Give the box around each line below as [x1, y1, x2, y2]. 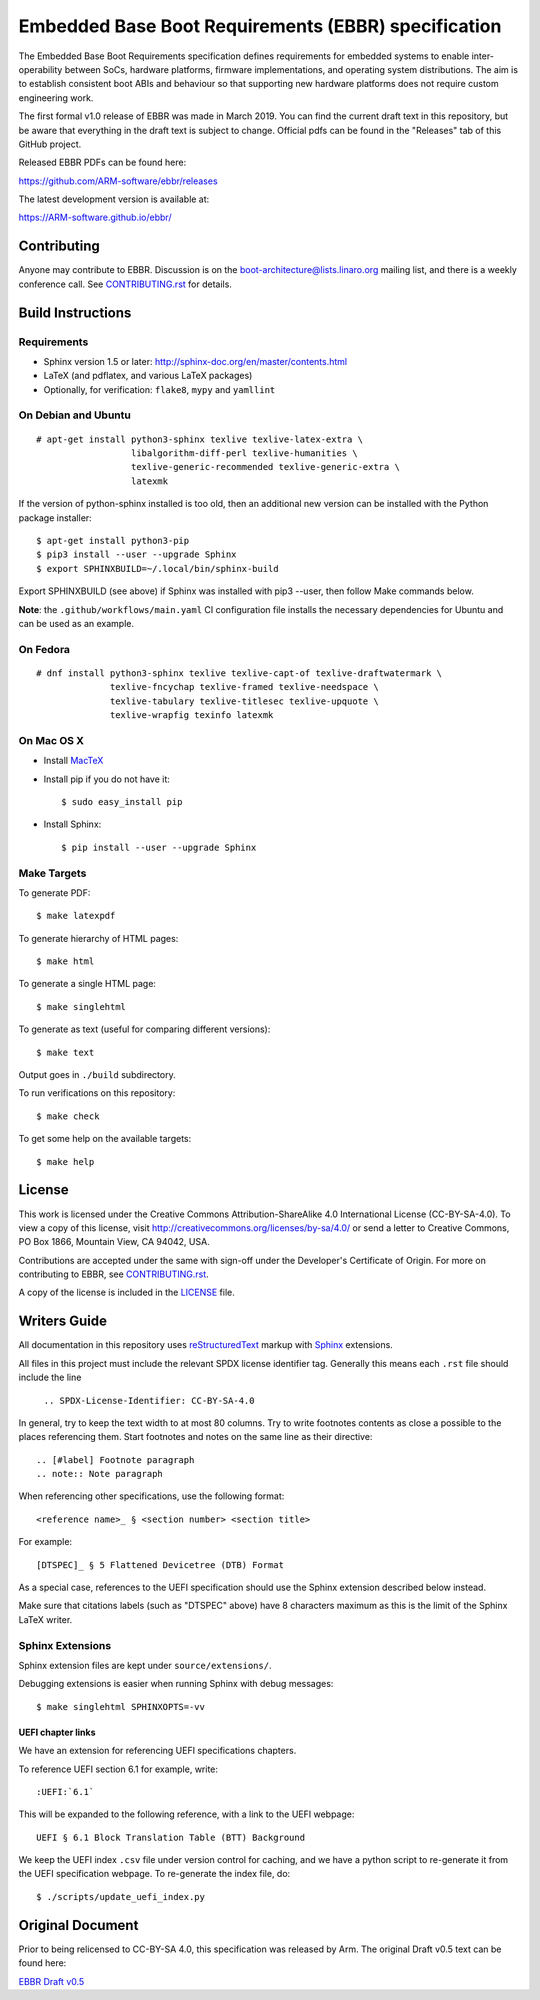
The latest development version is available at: [18, 193, 210, 205]
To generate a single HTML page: [18, 978, 157, 990]
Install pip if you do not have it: [43, 773, 170, 785]
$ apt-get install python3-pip [36, 535, 190, 546]
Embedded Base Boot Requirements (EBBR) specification [18, 15, 502, 37]
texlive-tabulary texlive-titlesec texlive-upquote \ [110, 695, 379, 707]
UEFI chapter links [18, 1726, 96, 1738]
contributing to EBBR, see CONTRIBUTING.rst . [18, 1268, 209, 1280]
